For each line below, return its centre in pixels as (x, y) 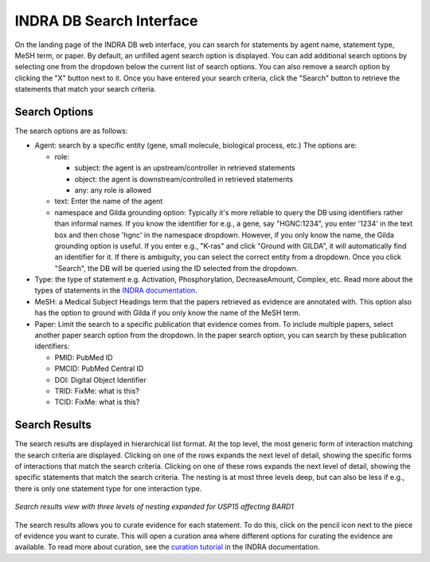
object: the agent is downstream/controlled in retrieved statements (184, 179)
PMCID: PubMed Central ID (99, 369)
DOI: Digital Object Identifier (100, 379)
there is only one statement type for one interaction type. (108, 488)
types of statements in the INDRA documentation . (116, 290)
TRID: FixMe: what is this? (97, 391)
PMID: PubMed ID (84, 357)
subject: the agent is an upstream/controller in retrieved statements (185, 168)
